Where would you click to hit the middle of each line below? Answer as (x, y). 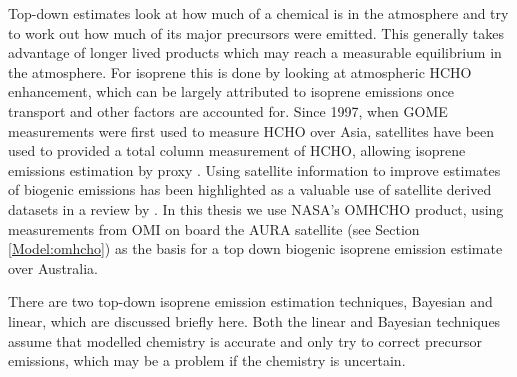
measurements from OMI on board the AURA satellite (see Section (214, 228)
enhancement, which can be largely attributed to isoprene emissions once (231, 91)
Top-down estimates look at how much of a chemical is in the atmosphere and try (258, 13)
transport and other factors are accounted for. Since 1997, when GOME (228, 110)
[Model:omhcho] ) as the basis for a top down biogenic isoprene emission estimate (255, 248)
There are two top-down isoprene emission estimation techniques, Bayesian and (250, 301)
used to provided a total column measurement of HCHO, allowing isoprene (237, 150)
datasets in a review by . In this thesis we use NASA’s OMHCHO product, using (256, 208)
